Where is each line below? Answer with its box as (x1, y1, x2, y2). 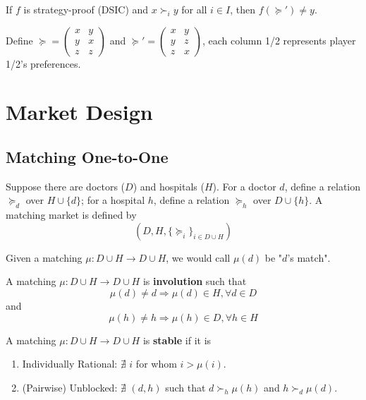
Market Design (6, 97, 153, 126)
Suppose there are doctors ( (6, 178, 126, 193)
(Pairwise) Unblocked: (22, 380, 118, 394)
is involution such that (142, 274, 247, 289)
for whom (135, 356, 177, 371)
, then (230, 2, 255, 16)
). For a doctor (212, 178, 276, 193)
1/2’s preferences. (6, 56, 81, 71)
